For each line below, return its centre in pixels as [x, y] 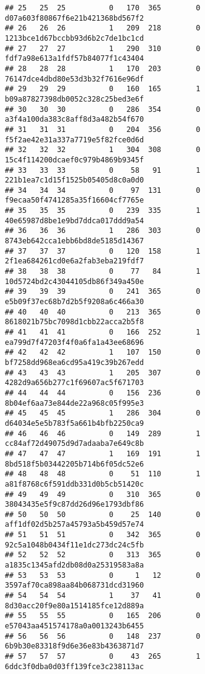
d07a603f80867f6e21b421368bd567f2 [75, 18]
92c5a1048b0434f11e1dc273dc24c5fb [75, 545]
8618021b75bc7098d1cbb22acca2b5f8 [75, 322]
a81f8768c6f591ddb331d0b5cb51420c [75, 484]
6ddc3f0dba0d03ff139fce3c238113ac [75, 666]
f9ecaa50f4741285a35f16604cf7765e [75, 200]
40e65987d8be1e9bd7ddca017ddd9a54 [75, 221]
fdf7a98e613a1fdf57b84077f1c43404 [75, 59]
